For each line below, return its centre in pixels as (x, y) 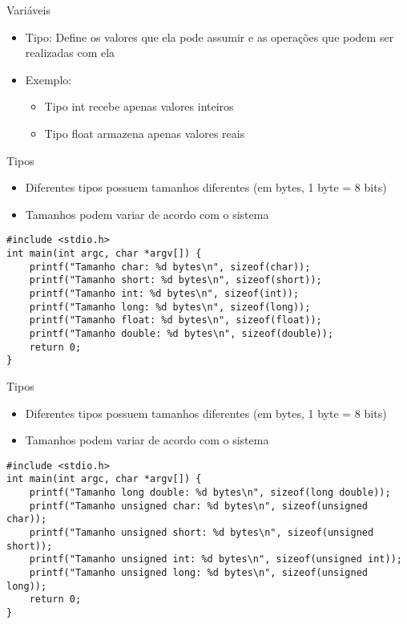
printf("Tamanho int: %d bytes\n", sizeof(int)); (164, 293)
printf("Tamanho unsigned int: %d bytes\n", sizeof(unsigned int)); (216, 559)
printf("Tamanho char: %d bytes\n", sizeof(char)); (170, 267)
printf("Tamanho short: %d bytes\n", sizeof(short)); (175, 280)
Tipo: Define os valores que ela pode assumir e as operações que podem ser (210, 36)
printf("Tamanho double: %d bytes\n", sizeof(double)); (181, 333)
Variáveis (28, 10)
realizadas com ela (70, 53)
